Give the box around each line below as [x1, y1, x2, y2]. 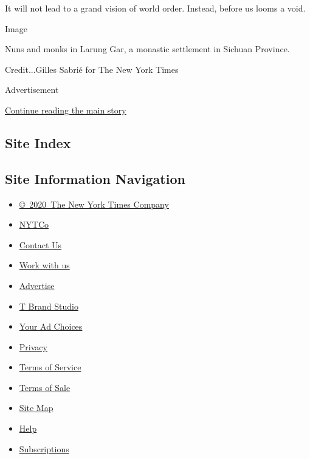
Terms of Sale [19, 381, 71, 393]
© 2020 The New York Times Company [19, 197, 169, 210]
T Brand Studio [19, 299, 78, 312]
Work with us [19, 259, 70, 271]
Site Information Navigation [5, 169, 185, 188]
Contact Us [19, 238, 62, 251]
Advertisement [5, 83, 59, 96]
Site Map [19, 401, 53, 414]
